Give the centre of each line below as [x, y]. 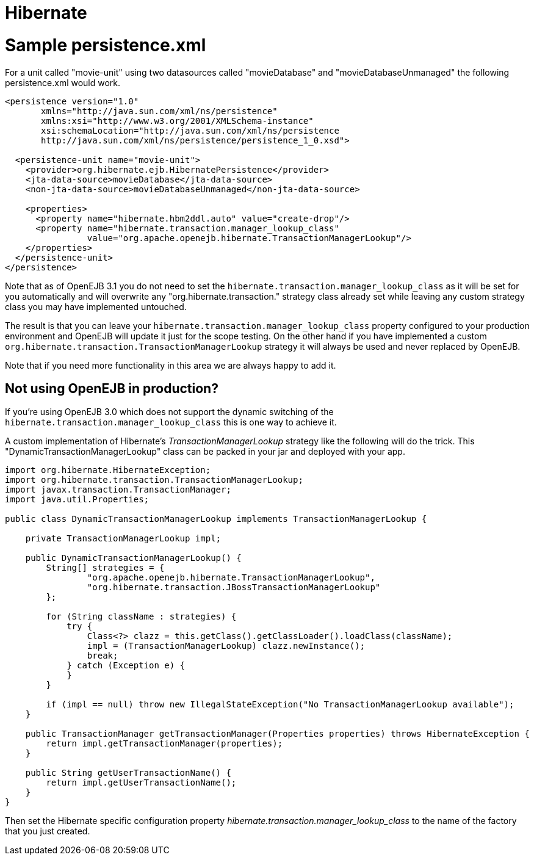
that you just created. [48, 831]
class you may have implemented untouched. [96, 306]
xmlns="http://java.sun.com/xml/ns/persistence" [159, 111]
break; [103, 656]
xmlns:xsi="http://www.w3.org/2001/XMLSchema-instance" [177, 121]
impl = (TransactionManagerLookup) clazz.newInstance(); [226, 646]
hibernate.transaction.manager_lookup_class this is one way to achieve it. [171, 422]
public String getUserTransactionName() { [128, 773]
